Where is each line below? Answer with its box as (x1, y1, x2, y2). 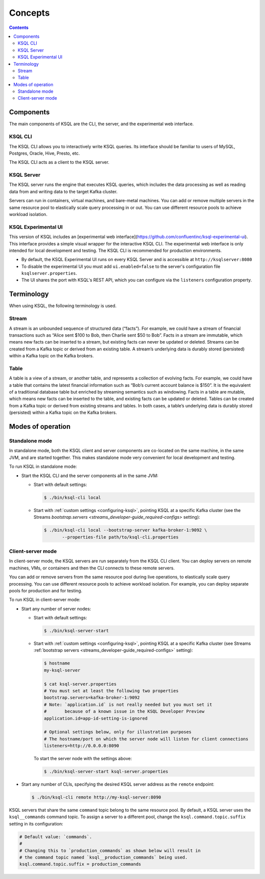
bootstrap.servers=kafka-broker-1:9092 (44, 695, 140, 700)
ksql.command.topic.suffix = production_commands (19, 861, 141, 867)
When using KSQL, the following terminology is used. (9, 303, 117, 309)
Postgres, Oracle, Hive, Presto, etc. (9, 150, 80, 156)
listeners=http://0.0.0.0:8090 (44, 743, 120, 748)
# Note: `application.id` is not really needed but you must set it (44, 702, 212, 707)
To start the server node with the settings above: (33, 756, 132, 762)
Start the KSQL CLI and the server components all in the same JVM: (21, 473, 159, 479)
